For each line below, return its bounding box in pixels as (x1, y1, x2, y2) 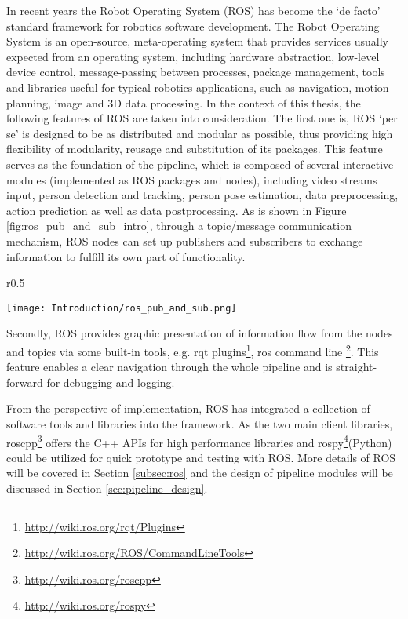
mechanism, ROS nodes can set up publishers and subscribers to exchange (6, 232, 363, 249)
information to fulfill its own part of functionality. (6, 248, 246, 264)
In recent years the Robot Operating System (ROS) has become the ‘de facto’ (6, 2, 381, 18)
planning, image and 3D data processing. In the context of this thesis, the (6, 94, 361, 111)
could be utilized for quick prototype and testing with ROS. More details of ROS (6, 449, 396, 465)
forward (6, 373, 43, 390)
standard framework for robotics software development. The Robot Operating (6, 17, 380, 34)
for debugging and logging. (46, 373, 175, 390)
